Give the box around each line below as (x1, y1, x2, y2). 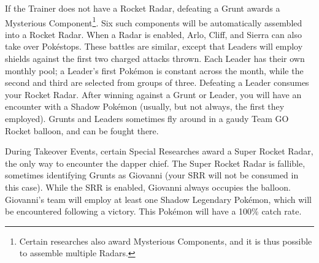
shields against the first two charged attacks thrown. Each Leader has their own (5, 52, 305, 65)
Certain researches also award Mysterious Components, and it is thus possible (19, 234, 312, 247)
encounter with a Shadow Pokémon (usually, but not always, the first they (5, 100, 285, 113)
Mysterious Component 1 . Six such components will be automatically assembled (5, 14, 302, 29)
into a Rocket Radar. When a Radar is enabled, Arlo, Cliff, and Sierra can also (5, 28, 302, 40)
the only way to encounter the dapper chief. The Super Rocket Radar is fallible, (5, 156, 306, 169)
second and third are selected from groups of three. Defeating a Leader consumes (5, 76, 309, 89)
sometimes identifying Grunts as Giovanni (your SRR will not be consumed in (5, 169, 299, 181)
